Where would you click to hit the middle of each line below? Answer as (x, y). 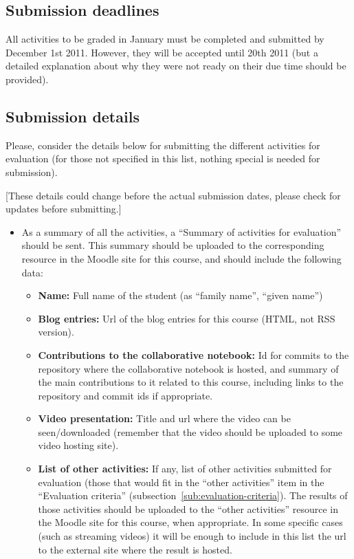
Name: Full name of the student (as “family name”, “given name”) (180, 295)
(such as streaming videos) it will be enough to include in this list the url (192, 536)
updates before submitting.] (64, 209)
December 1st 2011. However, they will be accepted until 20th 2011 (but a (162, 52)
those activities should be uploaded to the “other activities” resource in (188, 508)
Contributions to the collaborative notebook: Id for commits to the (193, 354)
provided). (27, 79)
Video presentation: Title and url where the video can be (164, 418)
